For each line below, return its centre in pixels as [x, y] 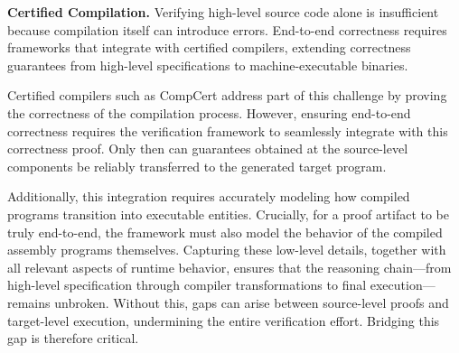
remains [29, 302]
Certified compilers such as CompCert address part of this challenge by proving [227, 95]
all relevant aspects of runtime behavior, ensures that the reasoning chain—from [229, 267]
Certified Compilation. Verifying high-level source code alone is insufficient [223, 12]
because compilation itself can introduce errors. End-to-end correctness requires [227, 29]
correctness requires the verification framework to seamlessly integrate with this [228, 130]
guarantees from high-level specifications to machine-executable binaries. [208, 65]
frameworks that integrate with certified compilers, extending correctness [209, 47]
